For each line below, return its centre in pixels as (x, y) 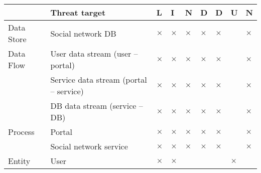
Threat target (78, 12)
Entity (19, 161)
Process (21, 132)
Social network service (89, 146)
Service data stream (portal (99, 79)
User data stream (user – (94, 53)
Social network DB (83, 33)
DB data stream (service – (97, 106)
